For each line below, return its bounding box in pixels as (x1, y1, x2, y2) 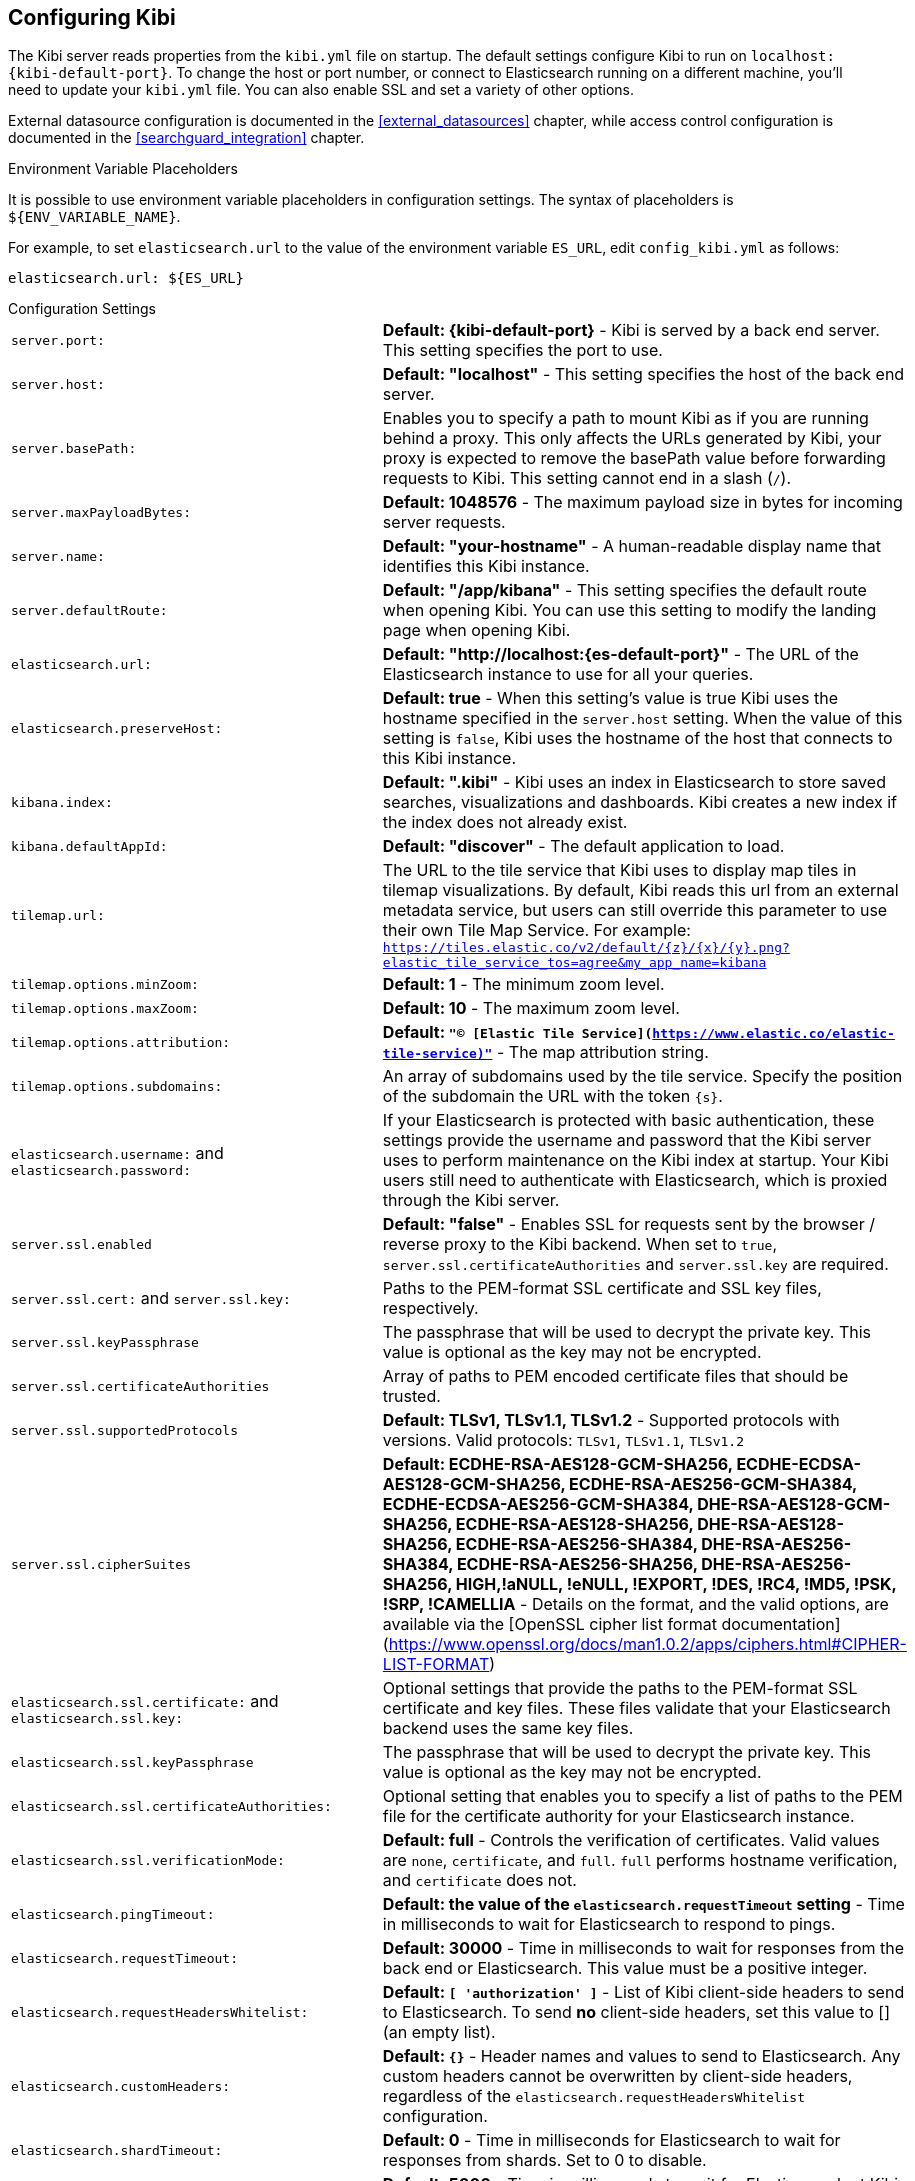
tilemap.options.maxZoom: (11, 1000, 199, 1016)
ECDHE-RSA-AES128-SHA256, (455, 1514, 694, 1535)
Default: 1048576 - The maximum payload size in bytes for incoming (382, 492, 903, 513)
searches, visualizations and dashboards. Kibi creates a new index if (382, 792, 897, 813)
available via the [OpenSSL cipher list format (382, 1614, 717, 1635)
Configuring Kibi (8, 5, 176, 30)
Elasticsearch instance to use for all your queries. (382, 664, 754, 685)
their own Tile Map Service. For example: (382, 920, 691, 941)
